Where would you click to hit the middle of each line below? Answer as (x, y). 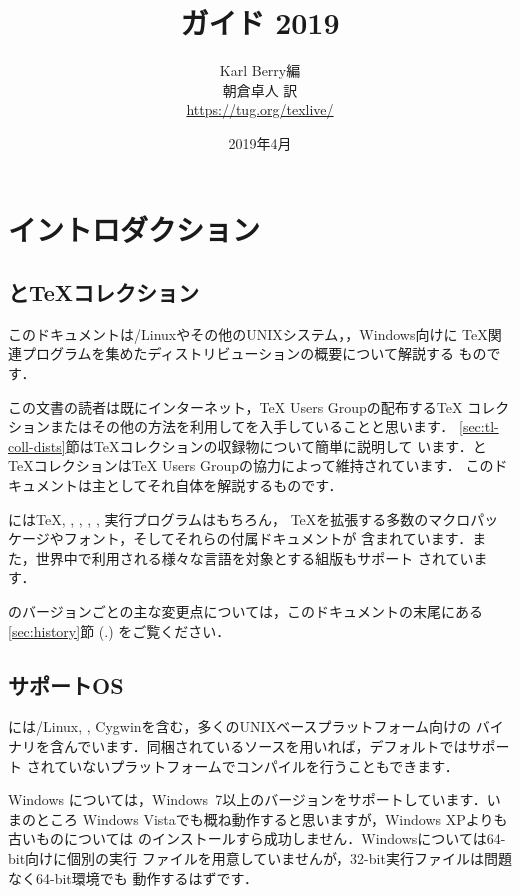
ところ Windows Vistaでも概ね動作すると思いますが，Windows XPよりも (271, 818)
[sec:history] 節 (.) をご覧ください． (119, 630)
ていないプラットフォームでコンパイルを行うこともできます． (256, 765)
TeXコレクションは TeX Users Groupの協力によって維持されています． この (251, 465)
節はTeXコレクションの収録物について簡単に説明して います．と (276, 445)
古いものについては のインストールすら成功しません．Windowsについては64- (257, 838)
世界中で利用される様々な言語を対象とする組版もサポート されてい (254, 557)
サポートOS (66, 684)
